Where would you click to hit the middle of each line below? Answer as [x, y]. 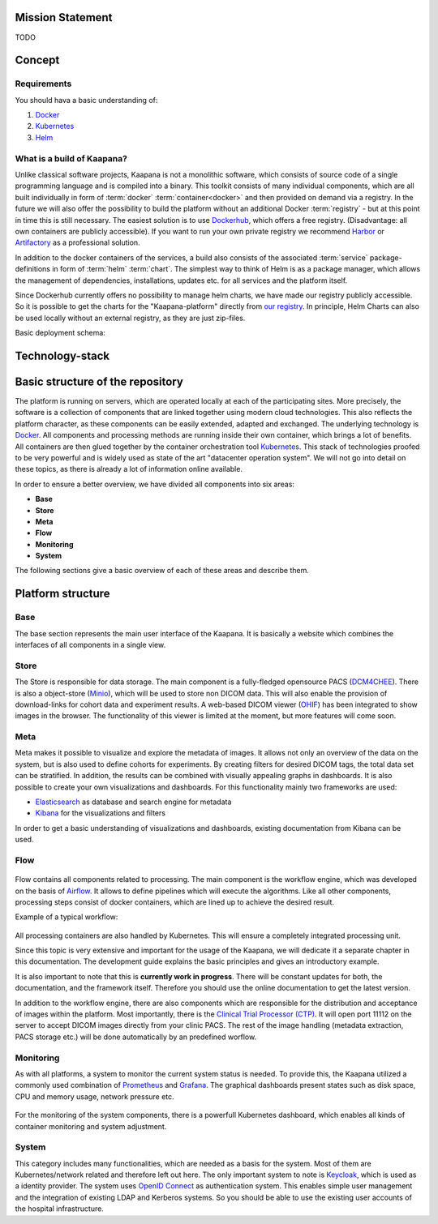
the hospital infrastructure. [60, 1209]
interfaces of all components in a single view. [90, 645]
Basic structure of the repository [99, 381]
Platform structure [62, 594]
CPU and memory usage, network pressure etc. [94, 1096]
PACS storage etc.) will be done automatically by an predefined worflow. [136, 1037]
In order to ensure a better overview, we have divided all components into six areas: [155, 484]
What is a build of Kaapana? [71, 158]
